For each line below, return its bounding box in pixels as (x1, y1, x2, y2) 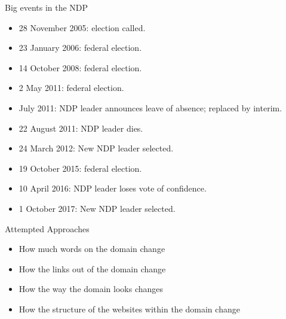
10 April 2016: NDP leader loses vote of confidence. (19, 182, 207, 195)
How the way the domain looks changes (19, 282, 164, 295)
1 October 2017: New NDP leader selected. (19, 202, 176, 214)
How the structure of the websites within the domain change (19, 302, 240, 315)
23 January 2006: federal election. (19, 41, 142, 54)
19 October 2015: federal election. (19, 162, 142, 174)
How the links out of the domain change (19, 262, 166, 275)
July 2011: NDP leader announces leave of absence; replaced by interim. (19, 101, 282, 114)
